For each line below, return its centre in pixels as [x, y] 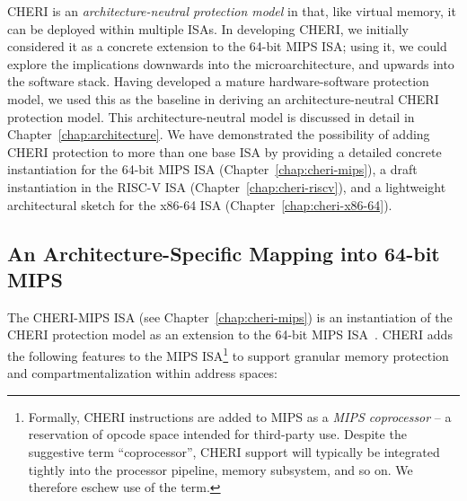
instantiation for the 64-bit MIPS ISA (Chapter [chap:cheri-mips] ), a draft [212, 169]
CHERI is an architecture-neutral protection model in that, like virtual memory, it [232, 11]
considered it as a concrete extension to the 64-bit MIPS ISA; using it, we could [227, 46]
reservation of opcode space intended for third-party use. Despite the [217, 434]
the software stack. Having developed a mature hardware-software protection [218, 81]
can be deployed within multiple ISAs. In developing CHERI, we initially [208, 28]
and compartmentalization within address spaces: [142, 373]
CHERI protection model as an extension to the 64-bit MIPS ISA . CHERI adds [230, 334]
